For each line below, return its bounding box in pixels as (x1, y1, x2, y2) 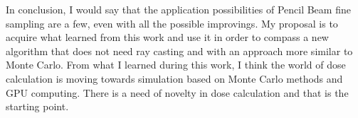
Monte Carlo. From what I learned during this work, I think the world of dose (6, 57, 346, 72)
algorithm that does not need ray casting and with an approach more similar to (6, 43, 353, 58)
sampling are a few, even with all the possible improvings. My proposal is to (6, 16, 338, 30)
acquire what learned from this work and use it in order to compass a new (6, 30, 329, 45)
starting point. (6, 99, 69, 114)
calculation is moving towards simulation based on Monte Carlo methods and (6, 71, 343, 85)
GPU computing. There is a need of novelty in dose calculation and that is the (6, 85, 349, 100)
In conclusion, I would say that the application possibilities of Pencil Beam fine (6, 2, 351, 16)
